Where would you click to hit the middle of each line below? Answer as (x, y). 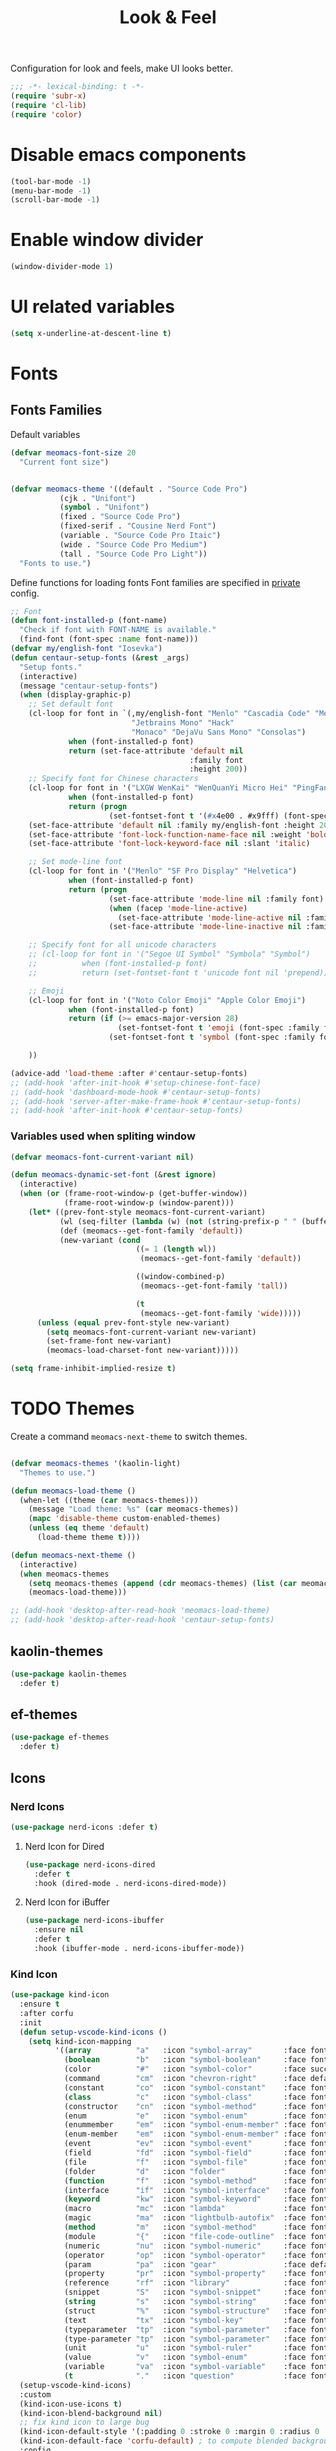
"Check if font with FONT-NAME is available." (118, 630)
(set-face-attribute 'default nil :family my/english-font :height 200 (180, 825)
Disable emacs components (128, 154)
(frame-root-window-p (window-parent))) (149, 1203)
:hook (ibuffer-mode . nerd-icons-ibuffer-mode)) (139, 1949)
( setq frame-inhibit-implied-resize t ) (93, 1369)
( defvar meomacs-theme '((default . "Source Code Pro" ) (129, 489)
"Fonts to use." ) (55, 563)
